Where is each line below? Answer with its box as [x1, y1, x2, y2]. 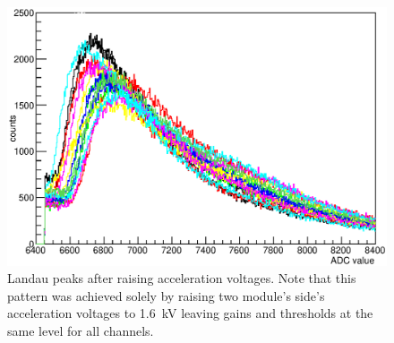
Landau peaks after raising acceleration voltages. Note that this [7, 269, 356, 287]
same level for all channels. [7, 321, 154, 339]
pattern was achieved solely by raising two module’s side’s [7, 286, 325, 304]
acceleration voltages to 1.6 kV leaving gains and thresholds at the [7, 304, 373, 322]
